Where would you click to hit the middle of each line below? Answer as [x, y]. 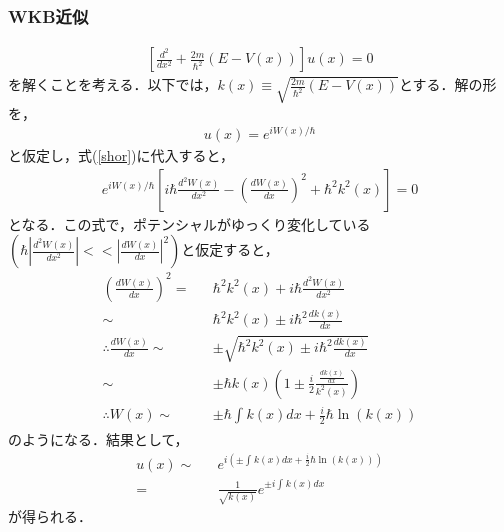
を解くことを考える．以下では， [113, 84]
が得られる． [50, 516]
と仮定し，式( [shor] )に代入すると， [121, 155]
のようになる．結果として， [98, 439]
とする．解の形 [447, 84]
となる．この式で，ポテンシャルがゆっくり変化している [189, 223]
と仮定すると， [230, 249]
